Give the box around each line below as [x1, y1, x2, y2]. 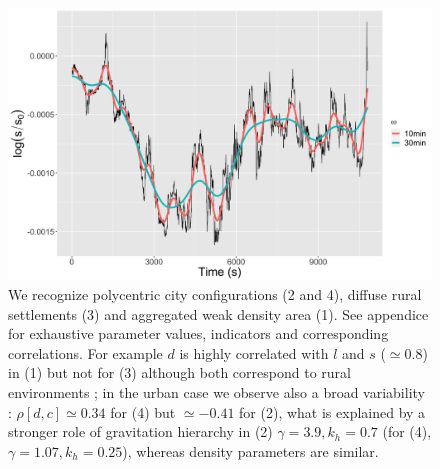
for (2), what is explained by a [239, 401, 426, 422]
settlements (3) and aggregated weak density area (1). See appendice [8, 303, 429, 324]
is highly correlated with [179, 342, 329, 363]
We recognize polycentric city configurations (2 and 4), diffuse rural [8, 284, 422, 305]
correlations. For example [8, 342, 163, 363]
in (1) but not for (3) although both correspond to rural [8, 362, 351, 383]
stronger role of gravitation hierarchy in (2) [8, 421, 273, 442]
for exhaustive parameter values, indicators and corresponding [8, 323, 389, 344]
